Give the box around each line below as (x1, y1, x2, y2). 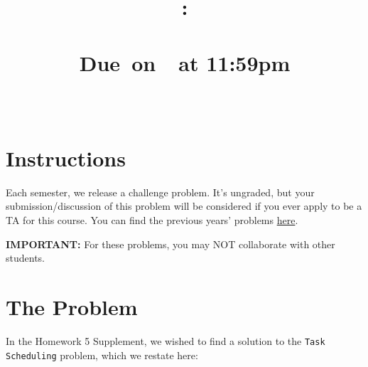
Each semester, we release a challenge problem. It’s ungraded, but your (6, 184, 315, 199)
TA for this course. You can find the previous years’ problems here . (6, 213, 298, 228)
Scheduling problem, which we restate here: (6, 347, 198, 362)
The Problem (6, 292, 138, 321)
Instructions (6, 143, 126, 172)
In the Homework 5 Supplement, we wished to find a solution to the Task (6, 333, 325, 348)
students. (6, 250, 45, 265)
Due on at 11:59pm (79, 48, 291, 77)
